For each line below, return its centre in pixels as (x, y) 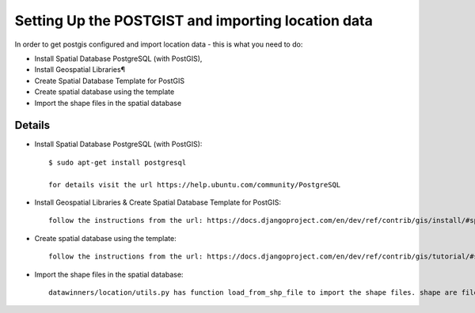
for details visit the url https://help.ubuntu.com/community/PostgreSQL (195, 185)
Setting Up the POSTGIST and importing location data (194, 21)
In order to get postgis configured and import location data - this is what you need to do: (159, 44)
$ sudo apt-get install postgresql (118, 162)
